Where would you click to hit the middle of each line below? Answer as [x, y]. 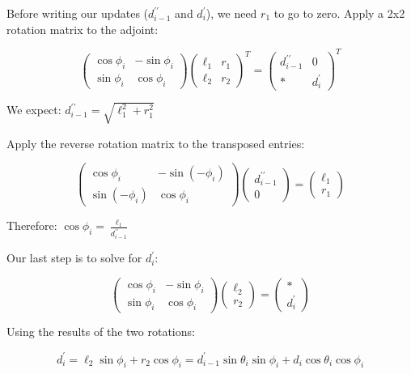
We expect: [34, 110]
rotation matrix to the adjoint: [83, 29]
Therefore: [32, 225]
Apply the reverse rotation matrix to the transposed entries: [156, 143]
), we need [231, 13]
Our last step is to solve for [74, 258]
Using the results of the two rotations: [101, 331]
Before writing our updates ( [78, 13]
